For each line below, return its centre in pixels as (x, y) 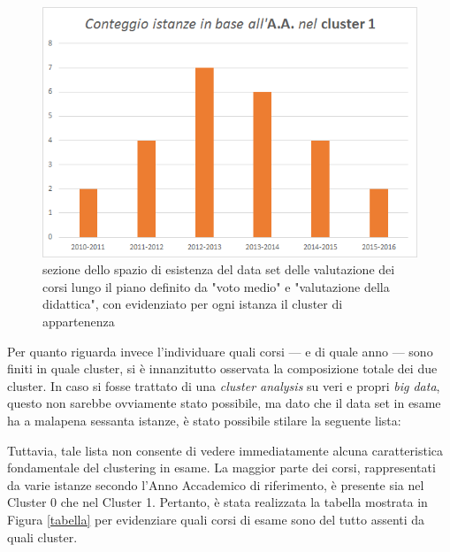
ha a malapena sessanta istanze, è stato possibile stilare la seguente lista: (204, 420)
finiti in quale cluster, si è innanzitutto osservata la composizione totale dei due (222, 368)
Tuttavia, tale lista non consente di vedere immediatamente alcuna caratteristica (225, 450)
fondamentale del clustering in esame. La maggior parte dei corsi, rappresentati (221, 468)
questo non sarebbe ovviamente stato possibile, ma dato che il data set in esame (224, 403)
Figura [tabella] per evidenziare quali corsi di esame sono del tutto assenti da (216, 519)
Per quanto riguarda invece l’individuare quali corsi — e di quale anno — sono (220, 351)
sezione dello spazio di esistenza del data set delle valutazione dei (219, 269)
